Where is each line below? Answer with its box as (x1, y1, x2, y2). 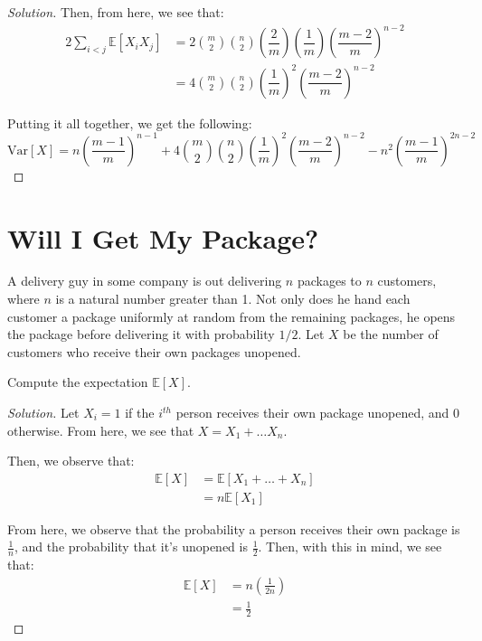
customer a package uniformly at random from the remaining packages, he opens (7, 306, 456, 325)
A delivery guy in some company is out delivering (7, 271, 282, 290)
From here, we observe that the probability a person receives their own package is (7, 519, 460, 538)
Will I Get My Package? (7, 219, 319, 256)
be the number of (343, 325, 439, 344)
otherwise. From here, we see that (7, 420, 194, 439)
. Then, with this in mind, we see (258, 537, 442, 556)
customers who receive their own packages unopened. (7, 342, 301, 361)
